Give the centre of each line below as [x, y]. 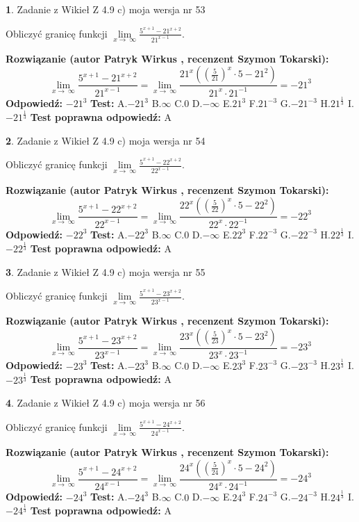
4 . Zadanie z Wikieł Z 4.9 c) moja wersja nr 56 [106, 403]
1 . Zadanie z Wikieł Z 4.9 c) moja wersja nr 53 [106, 9]
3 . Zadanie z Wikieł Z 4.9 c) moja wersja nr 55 [106, 271]
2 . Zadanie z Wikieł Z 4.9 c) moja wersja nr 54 [106, 140]
